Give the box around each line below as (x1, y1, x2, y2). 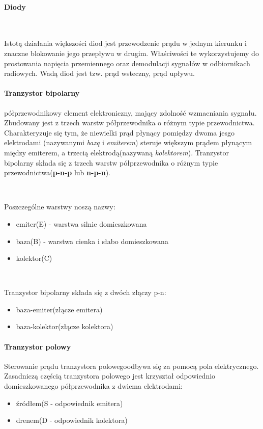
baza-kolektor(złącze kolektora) (16, 321, 113, 332)
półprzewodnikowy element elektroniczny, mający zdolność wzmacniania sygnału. (4, 107, 257, 118)
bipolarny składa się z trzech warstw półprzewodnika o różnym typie (4, 157, 218, 168)
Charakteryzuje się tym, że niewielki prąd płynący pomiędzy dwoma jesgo (4, 127, 235, 138)
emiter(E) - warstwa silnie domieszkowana (16, 218, 147, 229)
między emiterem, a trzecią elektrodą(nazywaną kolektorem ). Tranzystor (4, 147, 229, 157)
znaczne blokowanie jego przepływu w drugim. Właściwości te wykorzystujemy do (4, 47, 259, 58)
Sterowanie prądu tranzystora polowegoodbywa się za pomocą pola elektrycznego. (4, 360, 259, 371)
